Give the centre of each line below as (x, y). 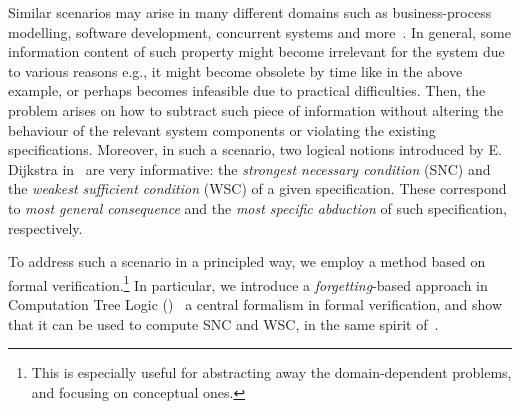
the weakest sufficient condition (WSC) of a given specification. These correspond (257, 188)
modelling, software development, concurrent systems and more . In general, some (259, 31)
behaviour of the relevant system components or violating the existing (222, 129)
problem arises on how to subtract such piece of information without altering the (256, 109)
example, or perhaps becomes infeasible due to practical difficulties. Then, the (247, 90)
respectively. (45, 227)
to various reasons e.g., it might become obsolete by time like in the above (235, 70)
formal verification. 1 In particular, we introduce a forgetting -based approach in (248, 283)
